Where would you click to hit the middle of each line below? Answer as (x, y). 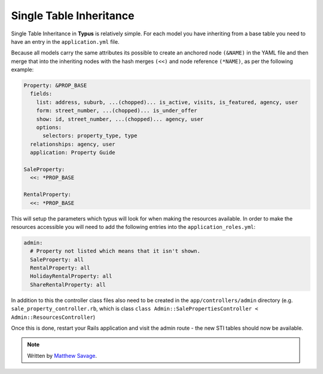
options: (49, 128)
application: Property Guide (73, 153)
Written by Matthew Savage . (62, 355)
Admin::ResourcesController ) (53, 317)
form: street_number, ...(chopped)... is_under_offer (117, 111)
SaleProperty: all (57, 260)
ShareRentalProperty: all (68, 284)
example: (22, 70)
